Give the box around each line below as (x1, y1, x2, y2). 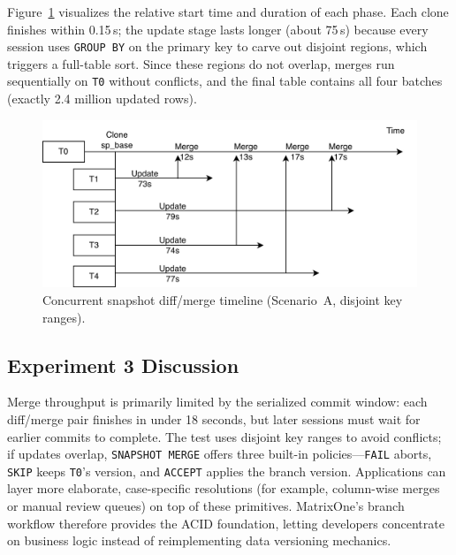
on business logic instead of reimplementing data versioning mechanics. (7, 531, 391, 550)
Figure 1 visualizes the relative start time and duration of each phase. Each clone (7, 3, 449, 20)
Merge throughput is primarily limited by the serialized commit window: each (7, 392, 428, 411)
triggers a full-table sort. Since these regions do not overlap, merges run (7, 54, 395, 72)
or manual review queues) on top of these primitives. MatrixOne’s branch (7, 497, 405, 514)
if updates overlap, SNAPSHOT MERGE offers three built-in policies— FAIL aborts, (7, 445, 432, 463)
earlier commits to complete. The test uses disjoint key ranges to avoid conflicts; (7, 427, 442, 445)
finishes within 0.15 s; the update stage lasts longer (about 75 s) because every (7, 19, 429, 38)
